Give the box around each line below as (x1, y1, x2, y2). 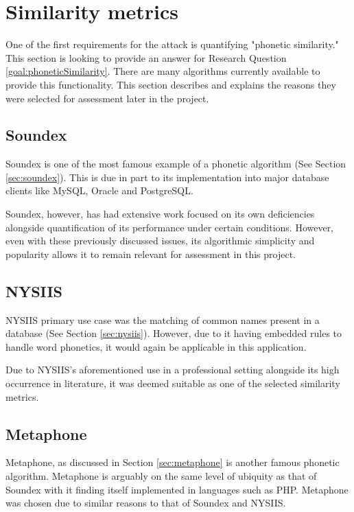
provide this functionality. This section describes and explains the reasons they (5, 77, 336, 91)
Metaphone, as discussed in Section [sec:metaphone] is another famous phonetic (5, 455, 340, 469)
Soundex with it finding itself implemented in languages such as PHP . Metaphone (5, 482, 349, 496)
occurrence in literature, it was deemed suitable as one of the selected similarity (5, 376, 340, 391)
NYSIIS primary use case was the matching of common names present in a (5, 312, 320, 327)
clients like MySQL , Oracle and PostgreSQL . (5, 183, 193, 198)
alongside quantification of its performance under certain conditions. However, (5, 220, 334, 234)
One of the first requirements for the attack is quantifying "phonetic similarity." (5, 37, 339, 51)
